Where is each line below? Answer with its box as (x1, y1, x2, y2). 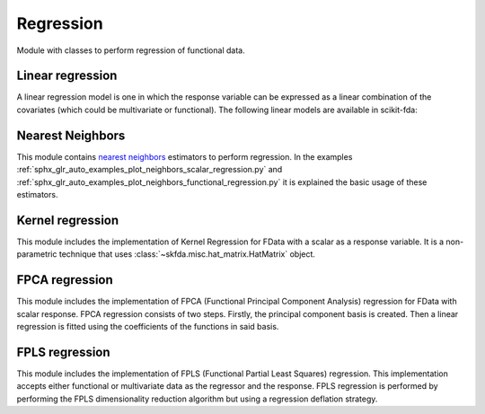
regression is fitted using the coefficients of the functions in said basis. (16, 321, 279, 331)
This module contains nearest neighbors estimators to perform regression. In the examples (16, 151, 353, 162)
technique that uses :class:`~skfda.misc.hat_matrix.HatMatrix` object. (58, 249, 316, 260)
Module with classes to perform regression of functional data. (16, 45, 246, 56)
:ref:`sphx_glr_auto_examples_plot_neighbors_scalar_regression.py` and (16, 164, 283, 175)
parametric (16, 249, 57, 260)
